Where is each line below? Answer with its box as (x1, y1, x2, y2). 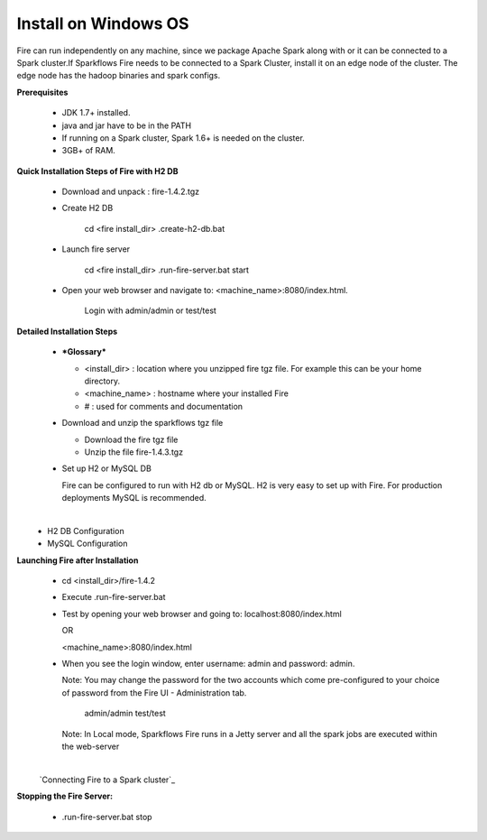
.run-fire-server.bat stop (61, 811, 152, 822)
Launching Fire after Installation (16, 555, 139, 566)
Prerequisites (16, 87, 69, 97)
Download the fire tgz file (84, 434, 179, 445)
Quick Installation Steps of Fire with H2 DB (16, 165, 179, 176)
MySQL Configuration (47, 538, 128, 549)
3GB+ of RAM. (61, 145, 116, 156)
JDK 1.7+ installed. (61, 107, 131, 118)
